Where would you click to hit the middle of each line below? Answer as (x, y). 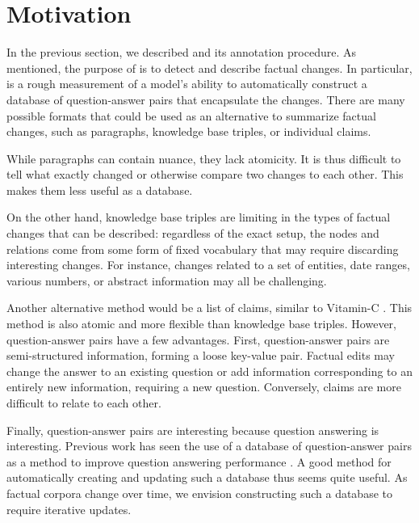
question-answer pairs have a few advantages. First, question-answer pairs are (198, 339)
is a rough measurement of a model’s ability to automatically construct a (187, 84)
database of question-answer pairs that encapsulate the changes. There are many (206, 99)
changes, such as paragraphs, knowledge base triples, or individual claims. (189, 131)
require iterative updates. (69, 509)
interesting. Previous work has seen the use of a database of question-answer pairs (209, 446)
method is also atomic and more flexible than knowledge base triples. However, (201, 324)
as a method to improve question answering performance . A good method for (199, 461)
